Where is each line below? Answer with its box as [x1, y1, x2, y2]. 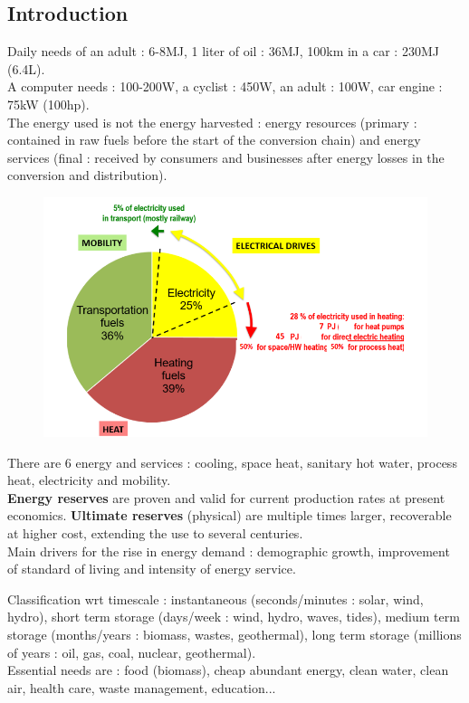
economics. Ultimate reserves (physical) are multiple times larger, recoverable [7, 506, 452, 525]
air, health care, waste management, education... [7, 678, 276, 697]
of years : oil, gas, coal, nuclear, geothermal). [7, 642, 256, 661]
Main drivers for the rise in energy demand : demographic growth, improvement [7, 541, 450, 560]
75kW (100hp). [7, 94, 90, 113]
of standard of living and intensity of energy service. [7, 559, 296, 578]
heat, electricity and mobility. [7, 470, 171, 489]
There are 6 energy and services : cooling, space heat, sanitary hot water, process [7, 452, 457, 471]
